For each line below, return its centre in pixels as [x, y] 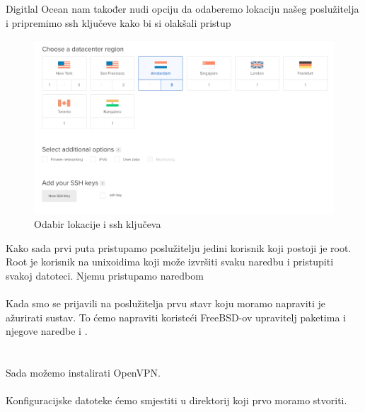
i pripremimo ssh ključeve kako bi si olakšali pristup [118, 22]
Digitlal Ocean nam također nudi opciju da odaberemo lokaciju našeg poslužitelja [182, 8]
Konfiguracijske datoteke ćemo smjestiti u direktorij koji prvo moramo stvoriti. [176, 400]
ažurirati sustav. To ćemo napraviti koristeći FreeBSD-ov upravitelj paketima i [176, 317]
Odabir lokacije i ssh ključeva [98, 224]
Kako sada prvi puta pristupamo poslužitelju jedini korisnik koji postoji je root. [179, 247]
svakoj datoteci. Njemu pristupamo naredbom [105, 275]
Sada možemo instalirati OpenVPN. [83, 373]
